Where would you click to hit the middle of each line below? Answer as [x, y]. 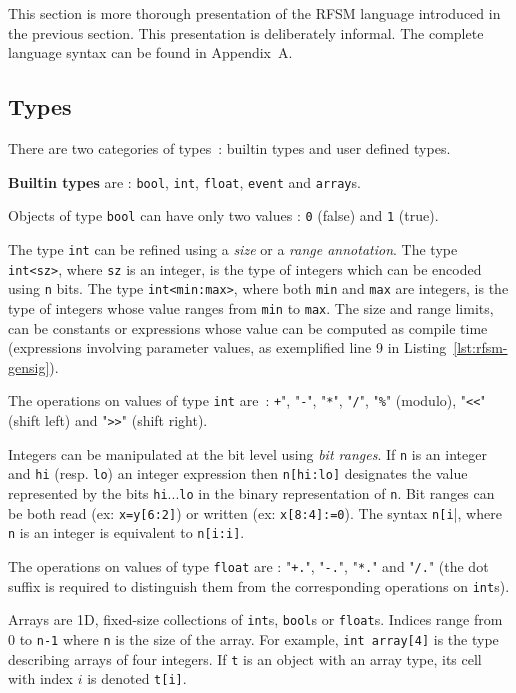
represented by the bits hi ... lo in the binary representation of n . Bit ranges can [251, 492]
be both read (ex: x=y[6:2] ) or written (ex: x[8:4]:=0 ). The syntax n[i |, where [255, 512]
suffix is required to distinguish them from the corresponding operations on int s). [259, 585]
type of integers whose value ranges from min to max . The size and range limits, [251, 307]
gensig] [29, 366]
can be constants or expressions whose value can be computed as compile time [248, 327]
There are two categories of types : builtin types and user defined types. [229, 147]
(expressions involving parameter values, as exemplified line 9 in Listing [227, 347]
